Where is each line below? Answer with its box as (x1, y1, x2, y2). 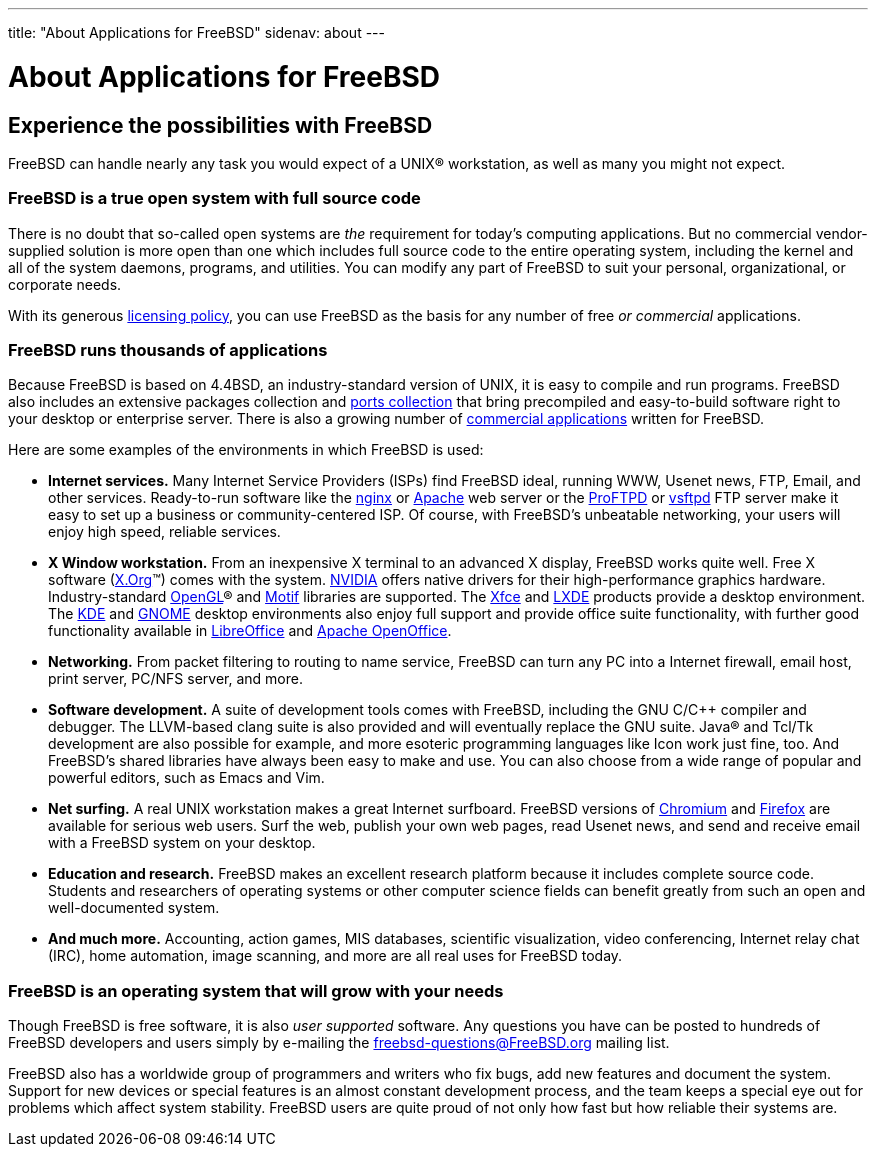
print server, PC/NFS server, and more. (48, 670, 303, 688)
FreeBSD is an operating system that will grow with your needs (8, 980, 504, 1001)
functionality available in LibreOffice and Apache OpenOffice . (48, 622, 452, 640)
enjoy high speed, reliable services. (48, 523, 281, 541)
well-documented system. (48, 899, 220, 917)
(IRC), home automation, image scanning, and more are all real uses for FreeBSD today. (48, 947, 623, 965)
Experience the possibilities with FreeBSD (8, 112, 433, 138)
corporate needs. (8, 275, 122, 293)
